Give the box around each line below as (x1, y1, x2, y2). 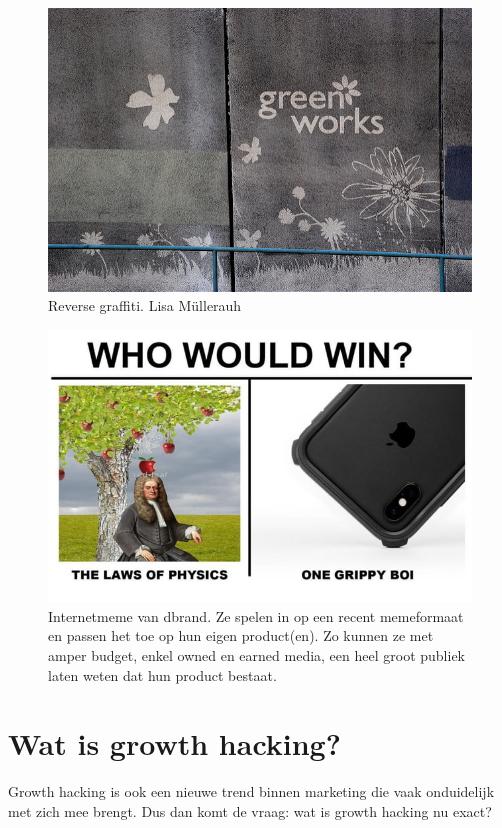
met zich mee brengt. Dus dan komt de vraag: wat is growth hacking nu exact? (8, 800, 492, 821)
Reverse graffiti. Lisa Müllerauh (48, 295, 242, 316)
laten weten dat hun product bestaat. (48, 664, 277, 685)
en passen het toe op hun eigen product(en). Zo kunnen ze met (48, 625, 434, 646)
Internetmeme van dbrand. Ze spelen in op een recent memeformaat (48, 605, 464, 626)
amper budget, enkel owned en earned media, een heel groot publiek (48, 645, 466, 666)
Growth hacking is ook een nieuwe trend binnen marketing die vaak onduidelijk (8, 781, 495, 802)
